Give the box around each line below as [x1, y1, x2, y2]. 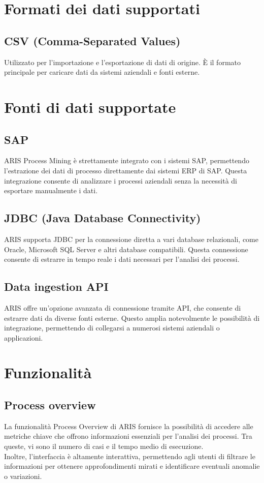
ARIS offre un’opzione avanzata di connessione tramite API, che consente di [4, 302, 241, 313]
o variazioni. [4, 470, 42, 481]
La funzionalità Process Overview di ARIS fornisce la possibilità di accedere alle [4, 420, 253, 431]
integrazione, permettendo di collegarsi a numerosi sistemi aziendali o [4, 322, 220, 333]
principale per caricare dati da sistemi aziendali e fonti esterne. [4, 67, 200, 77]
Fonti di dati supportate [4, 96, 176, 117]
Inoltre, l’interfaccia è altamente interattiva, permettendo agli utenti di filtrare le [4, 450, 255, 461]
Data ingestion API [4, 279, 109, 294]
